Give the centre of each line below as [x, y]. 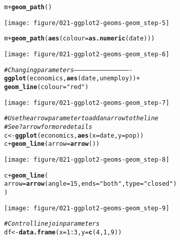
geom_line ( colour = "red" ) [46, 87]
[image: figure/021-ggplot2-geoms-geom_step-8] [87, 159]
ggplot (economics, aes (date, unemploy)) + [72, 79]
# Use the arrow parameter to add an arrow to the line [81, 118]
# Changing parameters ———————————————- [68, 70]
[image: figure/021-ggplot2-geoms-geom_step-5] [87, 23]
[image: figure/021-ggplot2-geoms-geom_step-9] [87, 208]
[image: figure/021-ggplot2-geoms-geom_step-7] [87, 103]
